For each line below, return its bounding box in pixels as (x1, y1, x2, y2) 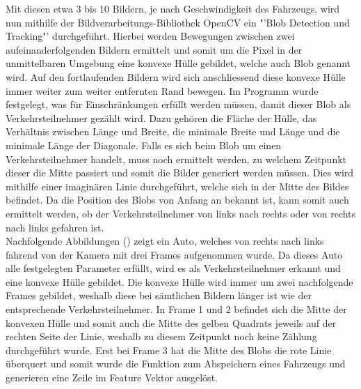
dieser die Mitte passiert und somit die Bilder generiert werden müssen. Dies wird (6, 165, 354, 180)
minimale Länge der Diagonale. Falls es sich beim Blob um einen (6, 137, 282, 152)
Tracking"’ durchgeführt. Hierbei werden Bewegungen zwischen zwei (6, 29, 295, 43)
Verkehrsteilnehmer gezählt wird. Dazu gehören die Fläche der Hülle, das (6, 110, 317, 125)
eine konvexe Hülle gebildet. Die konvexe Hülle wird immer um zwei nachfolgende (6, 274, 353, 289)
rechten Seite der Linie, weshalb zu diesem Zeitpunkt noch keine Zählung (6, 329, 317, 344)
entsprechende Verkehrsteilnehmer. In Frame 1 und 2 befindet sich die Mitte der (6, 302, 347, 316)
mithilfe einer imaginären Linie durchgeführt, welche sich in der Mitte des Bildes (6, 178, 349, 193)
